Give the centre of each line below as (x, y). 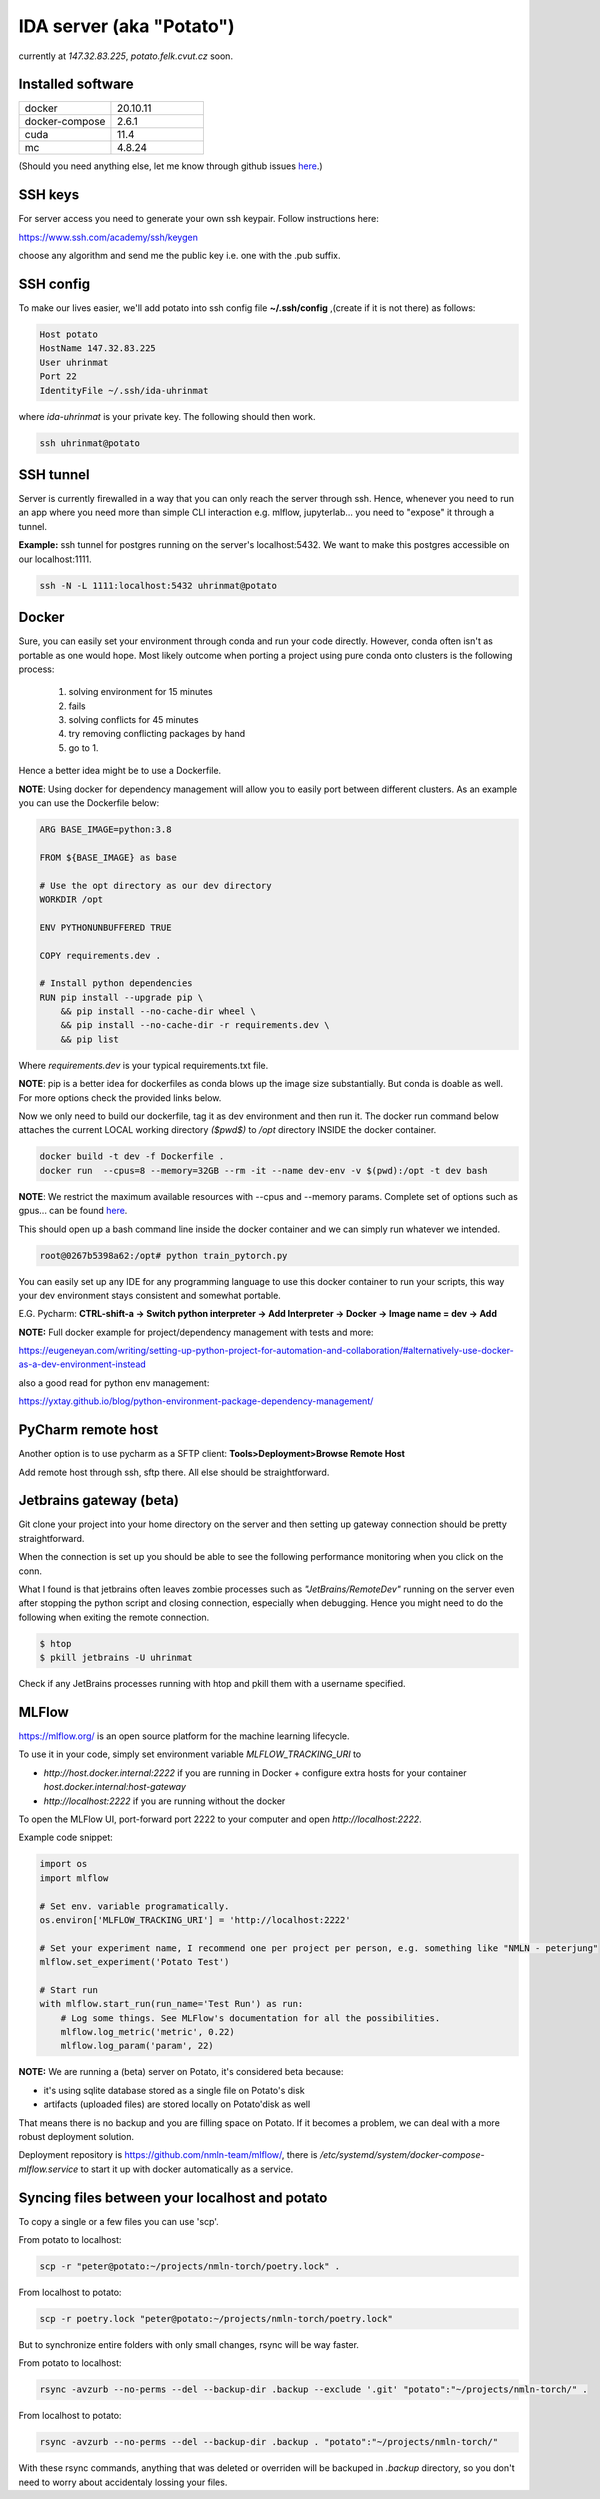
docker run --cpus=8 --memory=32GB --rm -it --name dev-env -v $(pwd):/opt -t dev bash (264, 1170)
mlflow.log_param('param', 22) (137, 2046)
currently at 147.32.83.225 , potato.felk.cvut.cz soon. (126, 56)
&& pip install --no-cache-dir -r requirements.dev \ (195, 1025)
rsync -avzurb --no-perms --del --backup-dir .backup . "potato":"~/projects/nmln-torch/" (269, 2442)
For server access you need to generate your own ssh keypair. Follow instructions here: (198, 219)
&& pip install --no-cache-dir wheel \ (158, 1011)
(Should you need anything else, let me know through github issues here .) (171, 166)
